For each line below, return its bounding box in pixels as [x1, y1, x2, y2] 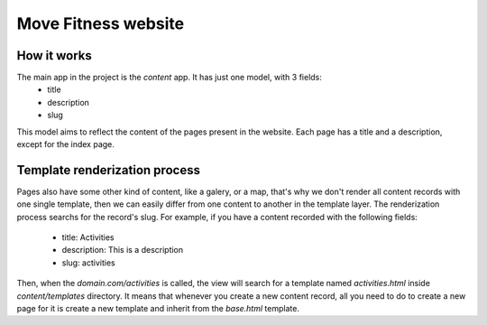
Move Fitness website [16, 14, 185, 33]
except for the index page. [16, 139, 115, 150]
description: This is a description [61, 245, 184, 255]
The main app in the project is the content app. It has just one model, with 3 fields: [16, 72, 322, 83]
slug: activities [61, 257, 116, 268]
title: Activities [61, 232, 115, 243]
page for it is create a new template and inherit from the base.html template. [16, 303, 299, 314]
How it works [16, 48, 92, 63]
